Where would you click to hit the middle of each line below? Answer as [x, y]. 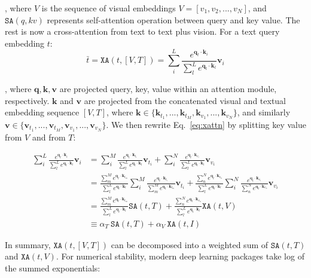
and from [49, 137]
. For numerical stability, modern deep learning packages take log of [180, 256]
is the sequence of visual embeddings [109, 8]
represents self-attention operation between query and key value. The [173, 19]
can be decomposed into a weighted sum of [190, 244]
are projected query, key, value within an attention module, [168, 88]
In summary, [28, 244]
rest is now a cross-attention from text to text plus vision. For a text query [142, 31]
